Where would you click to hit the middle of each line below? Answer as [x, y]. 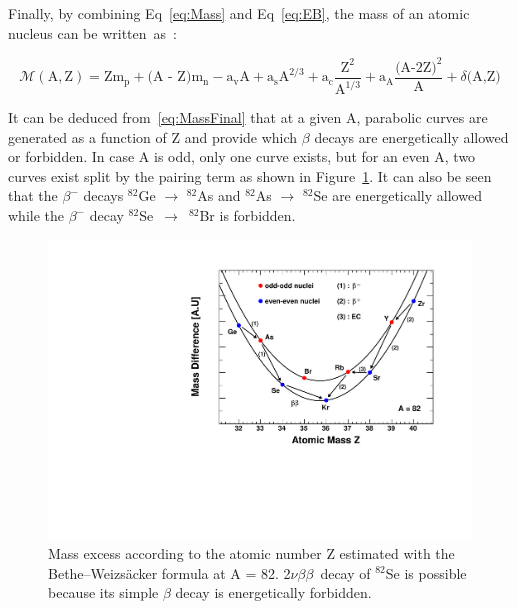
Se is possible [426, 572]
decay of [345, 572]
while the [36, 215]
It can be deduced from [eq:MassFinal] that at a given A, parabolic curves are [248, 117]
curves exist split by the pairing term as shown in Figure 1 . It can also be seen [250, 175]
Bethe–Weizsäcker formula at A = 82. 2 [169, 572]
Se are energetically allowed [397, 195]
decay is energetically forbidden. [273, 592]
